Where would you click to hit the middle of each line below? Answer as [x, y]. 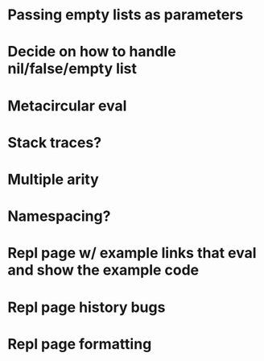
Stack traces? [55, 142]
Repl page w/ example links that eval [132, 253]
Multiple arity [54, 179]
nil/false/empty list [72, 69]
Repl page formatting [80, 344]
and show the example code [103, 270]
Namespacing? [59, 216]
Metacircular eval [67, 106]
